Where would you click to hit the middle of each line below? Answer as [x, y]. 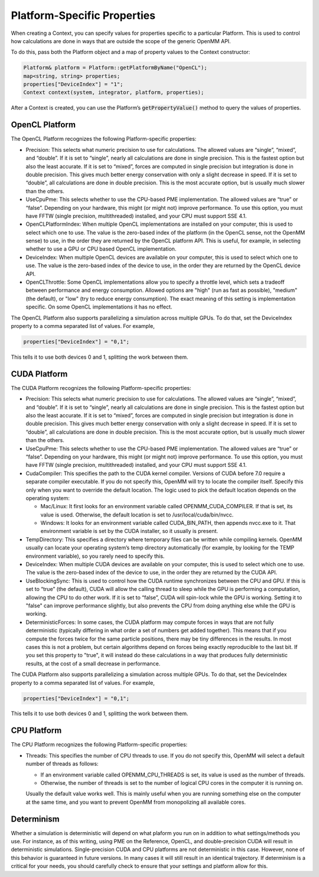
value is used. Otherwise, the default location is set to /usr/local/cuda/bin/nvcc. [137, 515]
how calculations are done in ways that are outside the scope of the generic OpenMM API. [121, 41]
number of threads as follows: [62, 764]
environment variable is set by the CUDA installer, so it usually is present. [129, 531]
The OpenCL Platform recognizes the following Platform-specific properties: [104, 139]
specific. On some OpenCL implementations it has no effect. [99, 307]
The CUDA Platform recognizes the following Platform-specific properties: [101, 388]
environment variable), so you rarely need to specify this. [95, 556]
